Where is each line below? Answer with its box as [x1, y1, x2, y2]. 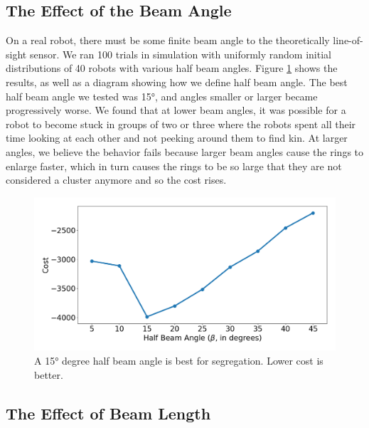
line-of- [333, 33, 363, 48]
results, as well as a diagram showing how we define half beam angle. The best [6, 74, 348, 89]
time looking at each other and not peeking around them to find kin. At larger [6, 130, 348, 145]
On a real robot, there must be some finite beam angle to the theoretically [6, 33, 330, 48]
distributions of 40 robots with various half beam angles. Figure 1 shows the [6, 61, 338, 75]
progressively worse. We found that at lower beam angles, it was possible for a [6, 103, 346, 118]
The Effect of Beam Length [6, 402, 211, 424]
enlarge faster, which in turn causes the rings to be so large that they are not [6, 158, 342, 173]
